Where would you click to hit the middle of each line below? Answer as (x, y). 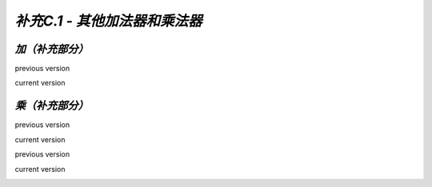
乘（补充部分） (52, 106)
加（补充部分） (52, 49)
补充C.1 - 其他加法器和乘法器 (108, 21)
